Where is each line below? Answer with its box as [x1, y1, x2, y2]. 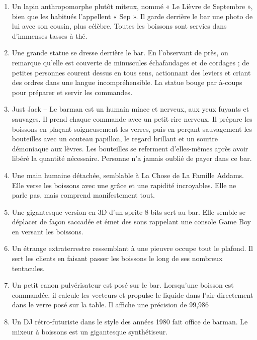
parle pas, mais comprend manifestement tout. [12, 190, 155, 200]
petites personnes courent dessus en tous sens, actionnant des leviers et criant [12, 67, 251, 77]
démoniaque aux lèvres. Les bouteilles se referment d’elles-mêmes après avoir [12, 143, 248, 153]
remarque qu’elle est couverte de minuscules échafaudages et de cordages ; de [12, 57, 249, 67]
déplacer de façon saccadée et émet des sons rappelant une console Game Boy [12, 216, 251, 227]
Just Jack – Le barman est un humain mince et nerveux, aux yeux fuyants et [12, 104, 249, 114]
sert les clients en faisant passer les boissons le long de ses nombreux [12, 253, 223, 264]
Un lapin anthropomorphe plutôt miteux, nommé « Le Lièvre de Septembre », [12, 1, 253, 11]
